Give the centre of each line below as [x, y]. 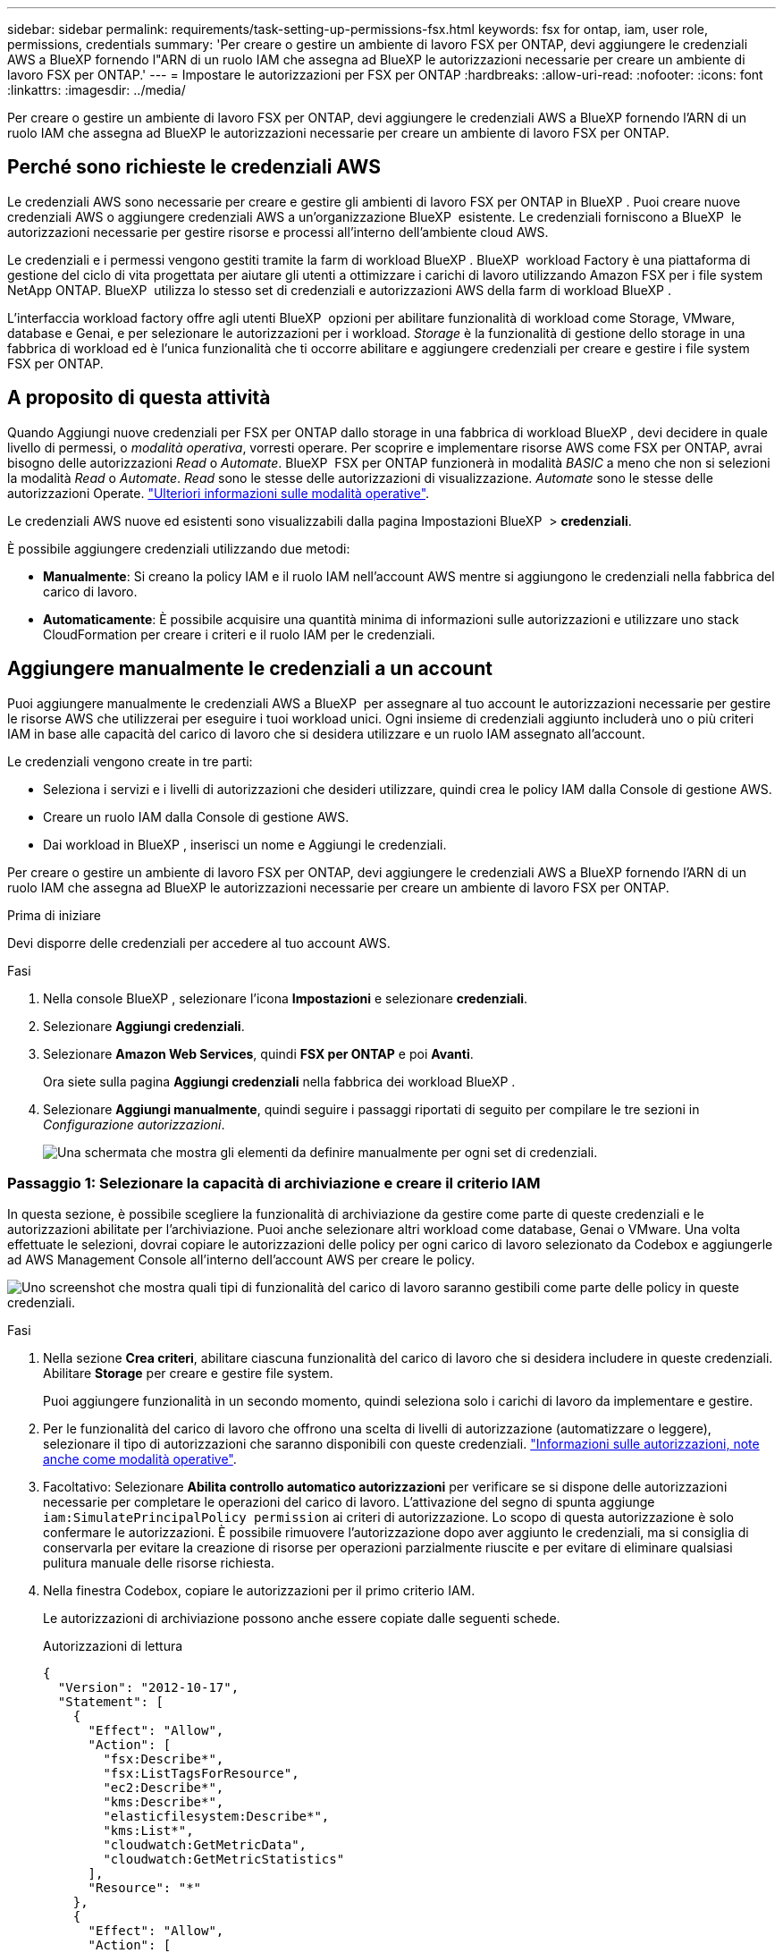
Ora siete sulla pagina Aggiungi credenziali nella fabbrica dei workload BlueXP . [279, 1081]
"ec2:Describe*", [164, 1788]
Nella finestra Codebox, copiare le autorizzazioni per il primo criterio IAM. [259, 1591]
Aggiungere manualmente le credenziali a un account [250, 669]
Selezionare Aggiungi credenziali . [144, 1026]
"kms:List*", [148, 1831]
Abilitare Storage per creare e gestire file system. [188, 1374]
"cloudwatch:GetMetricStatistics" [224, 1860]
